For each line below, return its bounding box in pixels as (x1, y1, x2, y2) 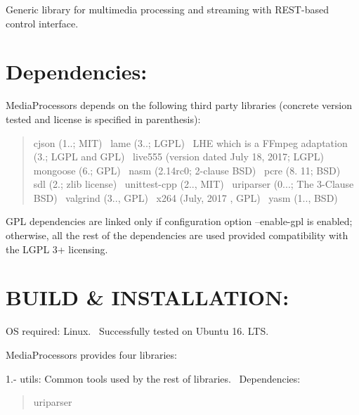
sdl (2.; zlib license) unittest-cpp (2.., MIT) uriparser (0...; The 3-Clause (33, 177, 354, 191)
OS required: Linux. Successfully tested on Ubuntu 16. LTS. (6, 324, 269, 338)
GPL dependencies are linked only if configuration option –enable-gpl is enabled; (6, 214, 353, 229)
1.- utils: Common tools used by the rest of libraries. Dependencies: (6, 371, 301, 385)
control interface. (6, 15, 79, 30)
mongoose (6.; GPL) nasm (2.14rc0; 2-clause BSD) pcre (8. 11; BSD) (33, 162, 341, 177)
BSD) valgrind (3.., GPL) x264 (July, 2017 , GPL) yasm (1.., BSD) (33, 190, 338, 205)
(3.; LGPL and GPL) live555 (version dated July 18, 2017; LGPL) (33, 149, 325, 164)
